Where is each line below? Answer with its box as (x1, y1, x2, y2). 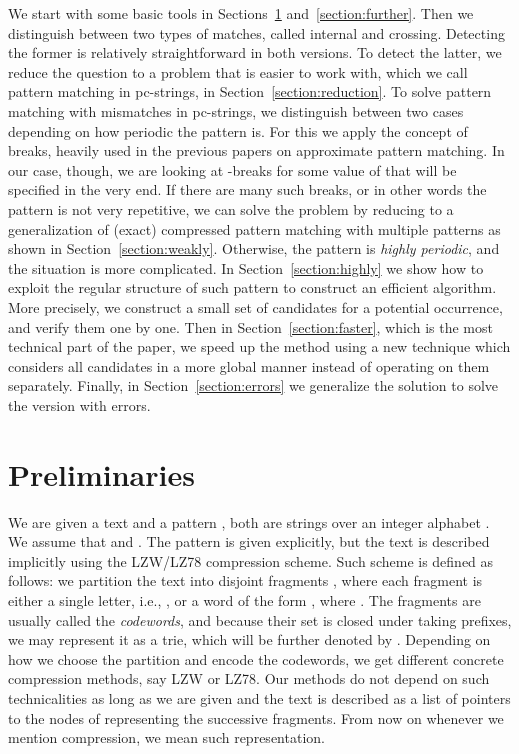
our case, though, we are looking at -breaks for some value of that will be (8, 159, 457, 180)
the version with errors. (8, 394, 151, 415)
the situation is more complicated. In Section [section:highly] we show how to (8, 257, 484, 278)
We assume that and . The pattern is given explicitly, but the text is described (8, 531, 490, 552)
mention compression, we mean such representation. (8, 727, 325, 748)
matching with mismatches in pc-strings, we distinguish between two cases (8, 100, 464, 121)
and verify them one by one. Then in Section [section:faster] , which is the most (8, 316, 493, 337)
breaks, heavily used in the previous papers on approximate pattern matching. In (8, 140, 505, 161)
